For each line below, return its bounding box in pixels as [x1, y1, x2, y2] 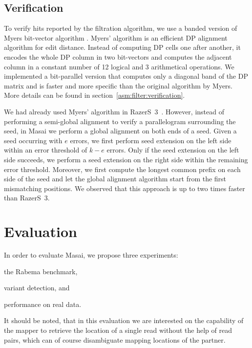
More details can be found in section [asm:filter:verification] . [4, 90, 185, 100]
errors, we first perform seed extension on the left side [70, 135, 231, 145]
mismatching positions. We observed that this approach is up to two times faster [4, 183, 245, 193]
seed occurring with [4, 135, 63, 145]
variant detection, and [4, 283, 70, 293]
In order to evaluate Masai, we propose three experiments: [4, 250, 178, 260]
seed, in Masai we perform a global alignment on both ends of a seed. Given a [4, 126, 237, 136]
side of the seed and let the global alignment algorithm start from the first [4, 174, 227, 184]
